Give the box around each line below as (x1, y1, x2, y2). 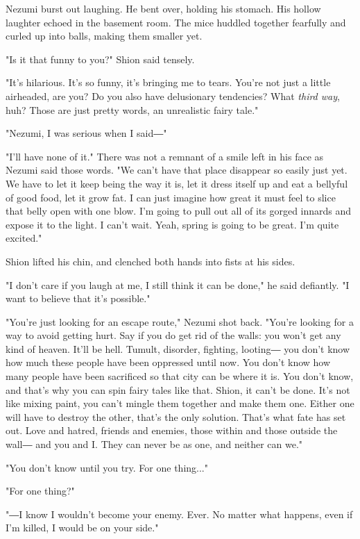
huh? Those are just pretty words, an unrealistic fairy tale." (6, 102, 259, 117)
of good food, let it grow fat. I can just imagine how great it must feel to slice (6, 190, 336, 204)
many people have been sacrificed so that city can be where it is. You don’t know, (6, 369, 354, 383)
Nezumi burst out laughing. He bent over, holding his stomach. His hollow (6, 1, 321, 15)
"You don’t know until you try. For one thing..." (6, 460, 208, 474)
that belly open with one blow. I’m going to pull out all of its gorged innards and (6, 204, 352, 218)
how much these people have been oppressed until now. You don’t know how (6, 355, 331, 370)
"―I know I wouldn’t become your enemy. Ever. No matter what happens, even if (6, 506, 353, 521)
